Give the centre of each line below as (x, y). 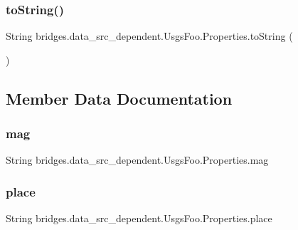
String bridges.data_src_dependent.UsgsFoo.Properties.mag (137, 160)
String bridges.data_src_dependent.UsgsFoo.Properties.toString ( (149, 36)
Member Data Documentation (119, 98)
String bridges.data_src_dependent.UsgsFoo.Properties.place (139, 218)
